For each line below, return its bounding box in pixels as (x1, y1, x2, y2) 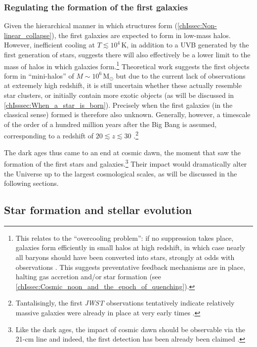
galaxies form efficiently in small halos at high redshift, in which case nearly (15, 242, 246, 253)
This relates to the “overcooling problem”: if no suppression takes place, (15, 232, 234, 243)
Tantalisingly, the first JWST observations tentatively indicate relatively (15, 298, 235, 308)
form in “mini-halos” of (4, 70, 74, 81)
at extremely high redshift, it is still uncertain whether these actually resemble (4, 80, 242, 90)
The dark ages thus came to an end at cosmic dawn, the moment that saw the (4, 147, 241, 157)
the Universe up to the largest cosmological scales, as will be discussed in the (4, 168, 237, 178)
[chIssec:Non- (177, 20, 217, 31)
